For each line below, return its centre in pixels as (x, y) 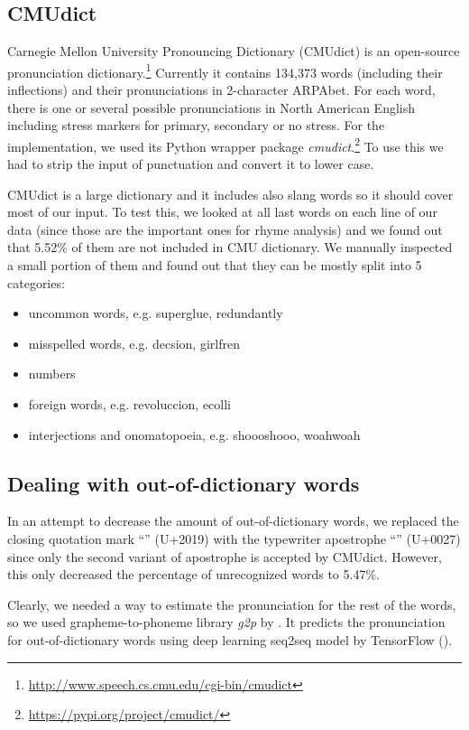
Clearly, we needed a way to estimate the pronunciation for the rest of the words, (232, 604)
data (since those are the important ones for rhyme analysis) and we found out (225, 229)
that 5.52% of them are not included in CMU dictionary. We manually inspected (230, 247)
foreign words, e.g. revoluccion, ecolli (129, 404)
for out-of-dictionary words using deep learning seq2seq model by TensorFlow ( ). (230, 639)
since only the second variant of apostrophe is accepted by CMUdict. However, (225, 556)
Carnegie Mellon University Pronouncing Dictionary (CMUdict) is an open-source (234, 51)
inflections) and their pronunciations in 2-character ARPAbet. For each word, (221, 90)
